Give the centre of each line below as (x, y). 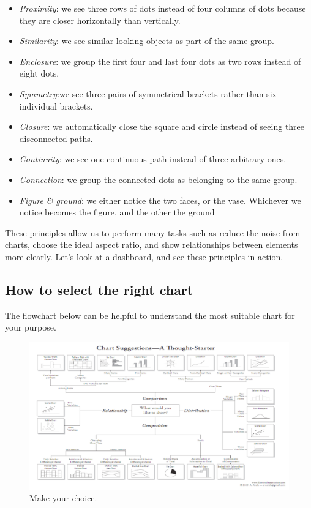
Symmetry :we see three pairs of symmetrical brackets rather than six (148, 93)
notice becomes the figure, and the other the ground (117, 212)
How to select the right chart (99, 289)
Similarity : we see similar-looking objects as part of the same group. (147, 41)
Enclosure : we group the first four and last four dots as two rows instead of (160, 61)
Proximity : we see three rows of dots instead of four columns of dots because (163, 8)
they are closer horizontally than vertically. (100, 20)
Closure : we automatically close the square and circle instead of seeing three (162, 126)
